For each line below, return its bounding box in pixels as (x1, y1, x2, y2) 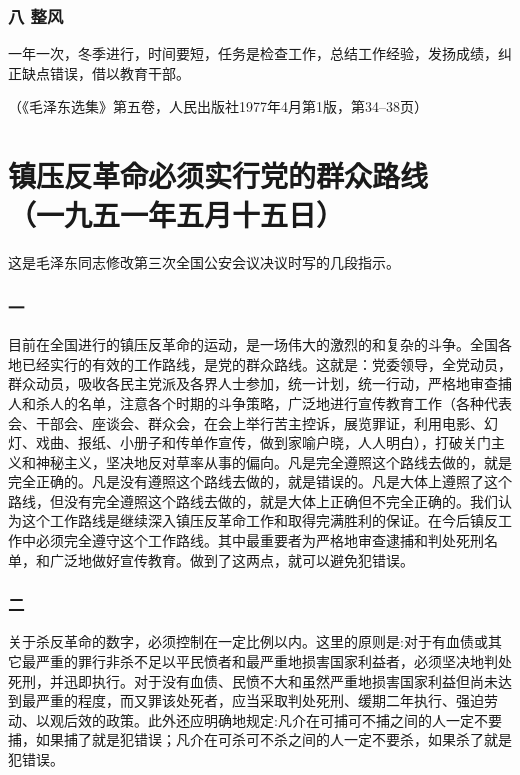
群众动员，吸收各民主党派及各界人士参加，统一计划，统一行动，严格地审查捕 (8, 373, 512, 394)
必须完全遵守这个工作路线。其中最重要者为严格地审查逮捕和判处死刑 (35, 530, 484, 551)
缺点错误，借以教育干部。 (21, 62, 190, 83)
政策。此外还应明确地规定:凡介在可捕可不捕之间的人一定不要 (105, 709, 502, 730)
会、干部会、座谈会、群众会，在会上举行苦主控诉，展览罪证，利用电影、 (8, 412, 484, 433)
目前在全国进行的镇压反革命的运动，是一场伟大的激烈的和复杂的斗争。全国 (8, 334, 498, 355)
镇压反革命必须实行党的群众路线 (8, 155, 429, 196)
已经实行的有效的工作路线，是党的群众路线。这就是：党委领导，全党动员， (21, 353, 512, 374)
